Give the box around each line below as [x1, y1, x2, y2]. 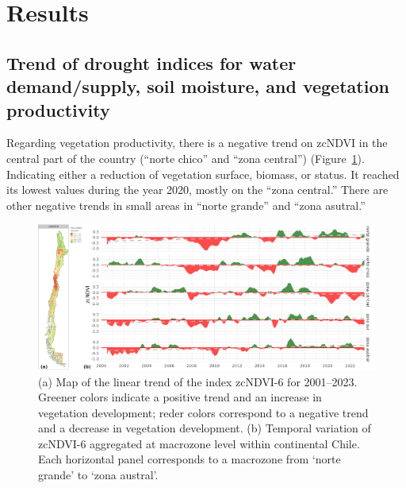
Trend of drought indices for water [6, 50, 297, 75]
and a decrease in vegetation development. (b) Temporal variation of [38, 420, 371, 436]
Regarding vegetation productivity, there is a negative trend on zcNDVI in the [6, 134, 388, 151]
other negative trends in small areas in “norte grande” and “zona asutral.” [6, 196, 366, 213]
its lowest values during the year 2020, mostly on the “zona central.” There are [6, 181, 389, 198]
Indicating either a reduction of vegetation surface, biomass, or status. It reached [6, 165, 400, 182]
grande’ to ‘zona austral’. [38, 467, 159, 483]
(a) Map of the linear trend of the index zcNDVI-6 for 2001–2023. [38, 373, 358, 389]
